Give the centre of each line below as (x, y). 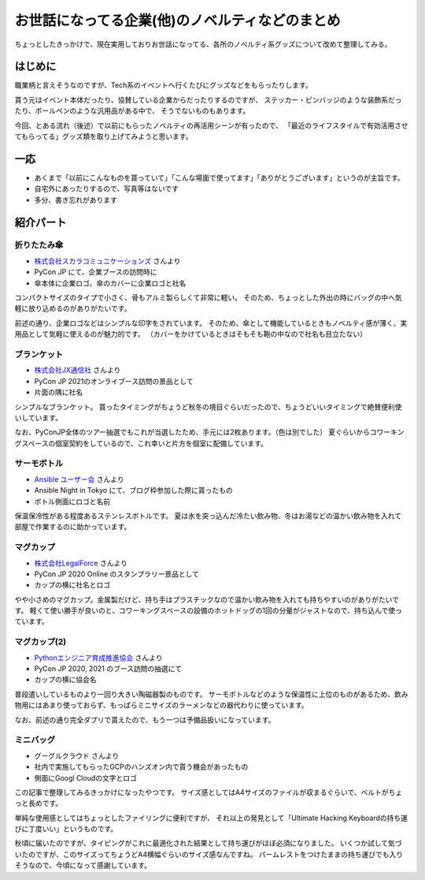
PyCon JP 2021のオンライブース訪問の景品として (114, 381)
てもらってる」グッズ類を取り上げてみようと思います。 (103, 136)
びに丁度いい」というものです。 (66, 829)
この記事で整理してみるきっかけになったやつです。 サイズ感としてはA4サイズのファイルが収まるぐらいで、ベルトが (201, 792)
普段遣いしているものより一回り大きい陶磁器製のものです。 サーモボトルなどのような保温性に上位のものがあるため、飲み (211, 694)
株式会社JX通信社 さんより (78, 370)
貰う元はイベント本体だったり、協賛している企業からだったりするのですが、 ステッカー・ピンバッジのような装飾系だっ (208, 99)
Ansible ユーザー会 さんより (79, 479)
